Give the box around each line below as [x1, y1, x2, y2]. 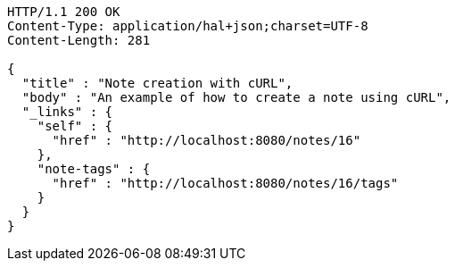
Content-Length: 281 [7, 33, 151, 47]
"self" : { [37, 119, 113, 133]
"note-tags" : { [37, 162, 151, 176]
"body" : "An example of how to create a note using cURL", [21, 90, 451, 105]
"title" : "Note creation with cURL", [21, 76, 294, 90]
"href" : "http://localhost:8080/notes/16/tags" [52, 176, 399, 190]
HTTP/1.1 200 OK [7, 4, 120, 19]
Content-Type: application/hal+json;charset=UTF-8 [7, 19, 368, 33]
